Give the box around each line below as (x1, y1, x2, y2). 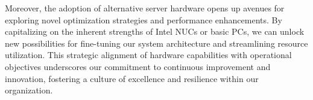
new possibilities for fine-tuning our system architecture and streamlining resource (5, 37, 308, 49)
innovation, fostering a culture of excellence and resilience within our (5, 72, 259, 84)
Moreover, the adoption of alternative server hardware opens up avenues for (5, 2, 285, 14)
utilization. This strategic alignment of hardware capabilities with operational (5, 49, 292, 61)
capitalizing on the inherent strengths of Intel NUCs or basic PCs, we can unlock (5, 25, 305, 38)
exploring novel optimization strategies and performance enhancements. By (5, 13, 282, 26)
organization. (5, 84, 53, 96)
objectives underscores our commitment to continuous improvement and (5, 60, 271, 72)
